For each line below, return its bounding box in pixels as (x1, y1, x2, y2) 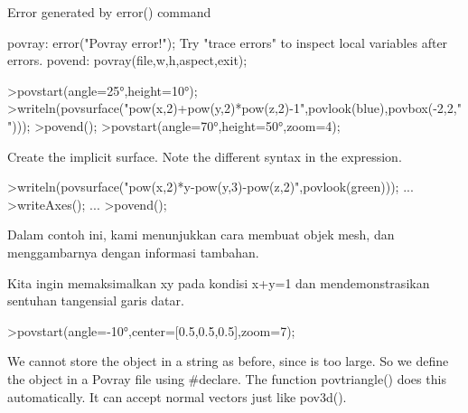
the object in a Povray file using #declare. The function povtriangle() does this (7, 369, 446, 388)
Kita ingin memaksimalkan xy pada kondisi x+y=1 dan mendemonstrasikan (7, 273, 430, 292)
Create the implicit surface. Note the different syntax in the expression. (7, 146, 402, 165)
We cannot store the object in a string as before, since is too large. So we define (7, 352, 449, 371)
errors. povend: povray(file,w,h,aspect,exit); (7, 51, 248, 70)
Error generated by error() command (7, 3, 211, 21)
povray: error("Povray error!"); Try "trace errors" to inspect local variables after (7, 33, 448, 52)
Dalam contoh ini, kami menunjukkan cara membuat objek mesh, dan (7, 225, 395, 244)
